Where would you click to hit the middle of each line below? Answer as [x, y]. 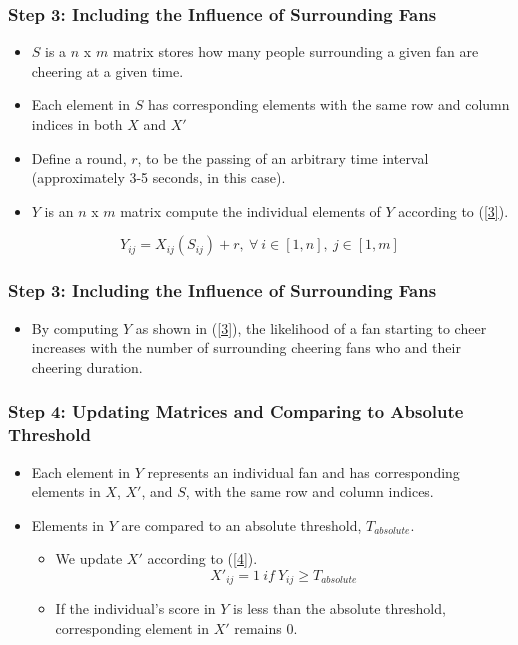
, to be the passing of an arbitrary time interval [283, 157]
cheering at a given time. [107, 70]
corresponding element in [132, 627]
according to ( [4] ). [202, 558]
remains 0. [266, 627]
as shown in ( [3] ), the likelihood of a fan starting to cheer [311, 327]
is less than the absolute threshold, [339, 608]
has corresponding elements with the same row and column [328, 104]
